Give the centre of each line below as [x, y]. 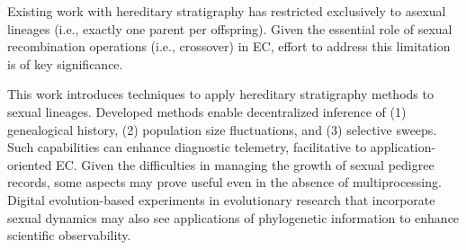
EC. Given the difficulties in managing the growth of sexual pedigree [245, 164]
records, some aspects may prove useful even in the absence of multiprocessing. [224, 182]
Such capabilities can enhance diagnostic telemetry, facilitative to [187, 147]
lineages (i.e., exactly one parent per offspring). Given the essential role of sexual [230, 28]
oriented [30, 164]
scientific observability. [69, 235]
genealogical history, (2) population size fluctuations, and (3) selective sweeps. [222, 129]
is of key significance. [65, 63]
